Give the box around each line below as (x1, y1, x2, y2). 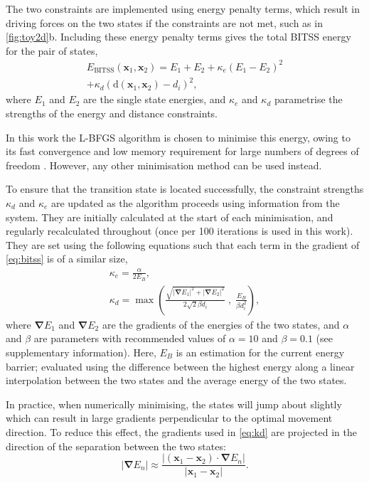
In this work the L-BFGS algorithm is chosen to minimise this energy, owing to (6, 129, 351, 144)
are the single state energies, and (83, 92, 226, 107)
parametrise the (274, 92, 343, 107)
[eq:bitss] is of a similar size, (6, 251, 128, 266)
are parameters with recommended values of (33, 331, 226, 346)
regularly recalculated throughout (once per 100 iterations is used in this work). (6, 223, 353, 238)
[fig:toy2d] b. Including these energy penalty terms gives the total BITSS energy (6, 29, 351, 44)
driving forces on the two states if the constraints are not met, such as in (6, 15, 323, 30)
